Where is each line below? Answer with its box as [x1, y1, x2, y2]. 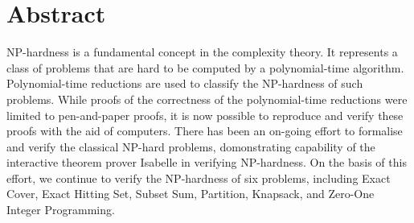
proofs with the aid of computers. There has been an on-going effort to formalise [6, 122, 403, 139]
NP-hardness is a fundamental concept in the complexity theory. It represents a [6, 43, 398, 60]
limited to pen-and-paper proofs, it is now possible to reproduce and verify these [6, 106, 404, 123]
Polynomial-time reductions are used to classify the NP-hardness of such [6, 75, 363, 92]
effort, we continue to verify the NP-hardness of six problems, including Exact [6, 169, 391, 186]
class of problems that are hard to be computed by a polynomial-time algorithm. [6, 59, 404, 76]
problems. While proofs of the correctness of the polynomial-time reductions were [6, 90, 408, 107]
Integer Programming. [6, 201, 115, 218]
